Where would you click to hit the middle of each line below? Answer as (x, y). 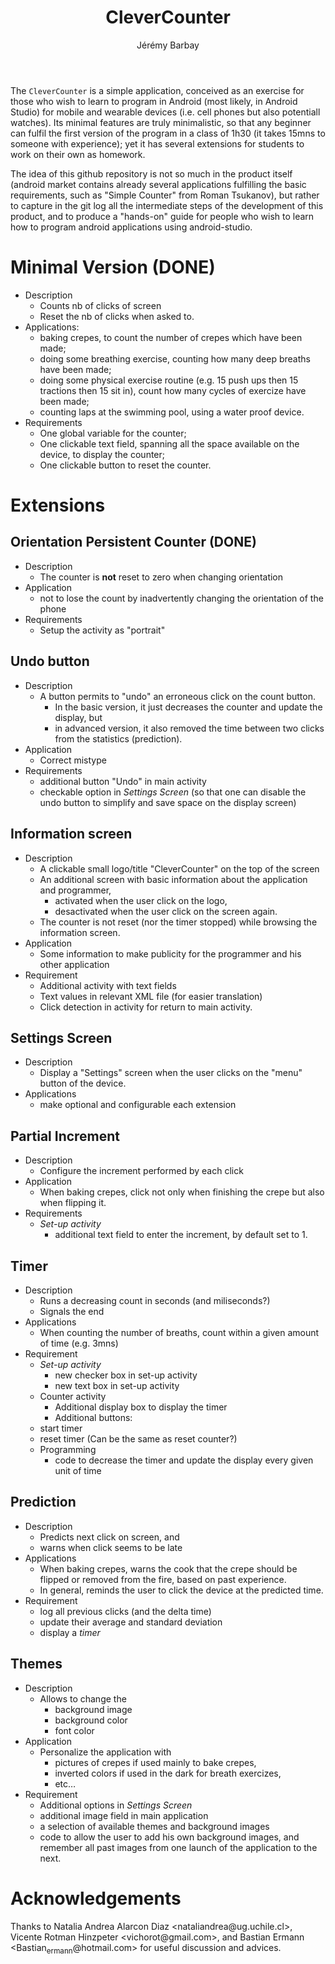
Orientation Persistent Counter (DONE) (133, 542)
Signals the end (72, 1311)
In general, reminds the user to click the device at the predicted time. (181, 1590)
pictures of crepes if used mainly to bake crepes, (155, 1762)
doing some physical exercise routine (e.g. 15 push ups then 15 (169, 380)
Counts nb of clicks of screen (100, 305)
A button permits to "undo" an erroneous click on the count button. (177, 696)
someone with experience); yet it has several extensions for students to (157, 143)
